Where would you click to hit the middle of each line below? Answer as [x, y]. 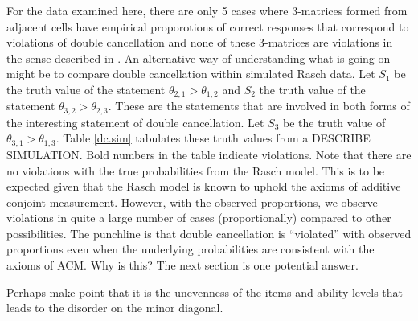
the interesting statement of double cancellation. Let [135, 122]
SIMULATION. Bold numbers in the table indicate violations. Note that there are [209, 154]
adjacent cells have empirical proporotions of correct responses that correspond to [208, 26]
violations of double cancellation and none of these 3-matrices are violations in [200, 42]
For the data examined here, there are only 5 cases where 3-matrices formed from [207, 10]
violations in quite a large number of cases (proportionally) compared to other [199, 218]
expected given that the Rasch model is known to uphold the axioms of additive [204, 186]
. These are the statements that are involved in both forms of [259, 106]
